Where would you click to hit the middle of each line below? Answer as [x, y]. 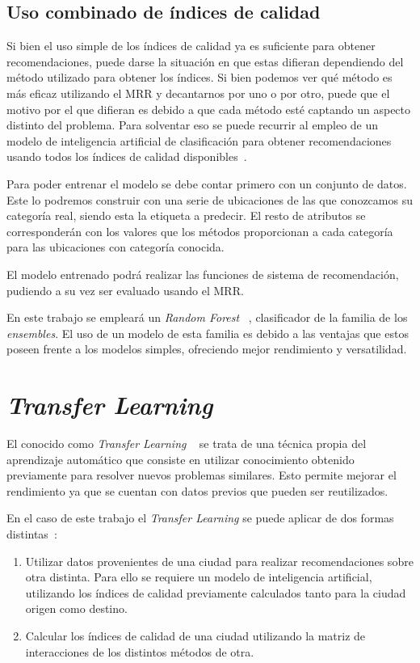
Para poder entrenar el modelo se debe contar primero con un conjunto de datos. [207, 183]
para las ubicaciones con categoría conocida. [115, 247]
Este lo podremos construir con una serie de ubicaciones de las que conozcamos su [210, 199]
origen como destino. [76, 608]
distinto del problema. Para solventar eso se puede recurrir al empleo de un [193, 125]
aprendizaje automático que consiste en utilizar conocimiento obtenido [181, 459]
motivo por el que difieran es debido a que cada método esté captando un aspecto [209, 109]
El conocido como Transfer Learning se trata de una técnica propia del [187, 443]
